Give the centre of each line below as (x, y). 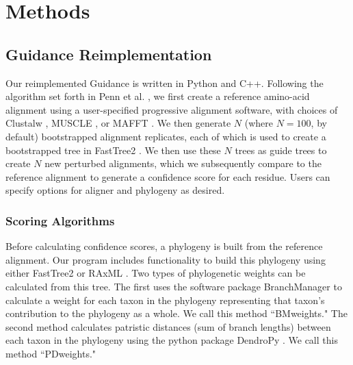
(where (259, 123)
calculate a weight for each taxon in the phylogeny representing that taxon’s (165, 300)
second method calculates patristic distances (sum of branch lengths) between (168, 326)
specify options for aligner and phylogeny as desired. (115, 190)
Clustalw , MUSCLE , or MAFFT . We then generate (118, 123)
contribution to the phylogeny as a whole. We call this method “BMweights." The (176, 313)
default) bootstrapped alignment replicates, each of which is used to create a (166, 136)
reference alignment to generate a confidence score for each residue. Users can (168, 176)
